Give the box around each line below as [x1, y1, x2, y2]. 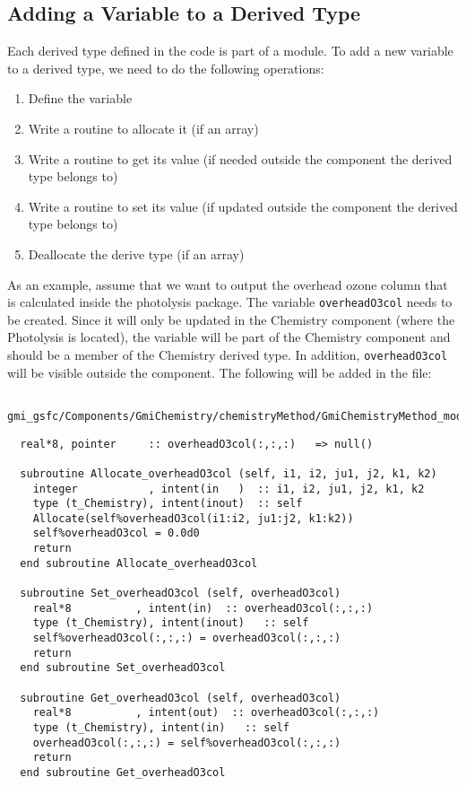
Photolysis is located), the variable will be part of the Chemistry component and [7, 327, 451, 346]
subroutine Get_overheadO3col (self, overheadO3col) [20, 691, 341, 704]
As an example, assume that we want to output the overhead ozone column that [7, 275, 448, 293]
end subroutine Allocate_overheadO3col [20, 556, 258, 570]
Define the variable [28, 89, 133, 108]
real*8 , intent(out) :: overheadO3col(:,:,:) [32, 706, 380, 720]
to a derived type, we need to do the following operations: [7, 58, 324, 77]
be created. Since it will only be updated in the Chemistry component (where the [7, 310, 455, 328]
